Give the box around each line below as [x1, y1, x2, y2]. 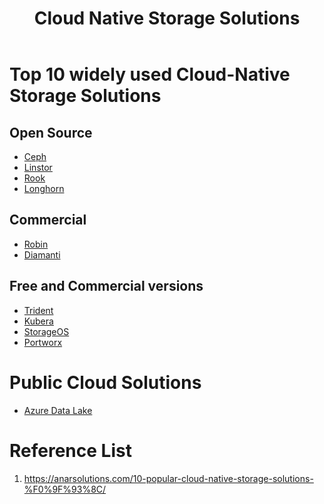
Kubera [23, 315, 54, 327]
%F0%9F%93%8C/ [23, 483, 107, 495]
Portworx [23, 336, 63, 348]
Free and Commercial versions [9, 278, 204, 295]
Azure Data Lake [23, 404, 93, 416]
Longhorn [23, 183, 65, 194]
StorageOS [23, 325, 70, 337]
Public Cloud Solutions [9, 371, 202, 394]
